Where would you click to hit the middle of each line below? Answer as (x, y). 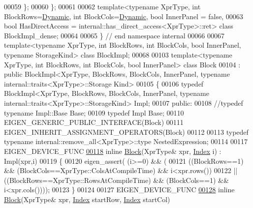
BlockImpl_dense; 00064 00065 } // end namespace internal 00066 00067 (114, 35)
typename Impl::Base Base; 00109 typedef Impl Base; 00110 (94, 112)
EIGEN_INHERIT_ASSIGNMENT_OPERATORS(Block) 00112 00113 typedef (126, 132)
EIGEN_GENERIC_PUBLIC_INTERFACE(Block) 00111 (94, 122)
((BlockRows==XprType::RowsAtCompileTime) (78, 180)
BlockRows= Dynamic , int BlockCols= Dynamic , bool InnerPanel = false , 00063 (124, 16)
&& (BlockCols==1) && (191, 180)
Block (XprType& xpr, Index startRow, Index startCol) (87, 199)
